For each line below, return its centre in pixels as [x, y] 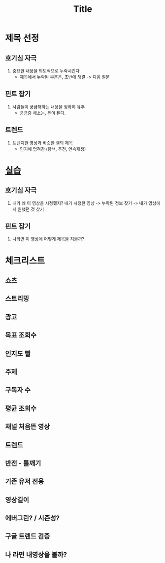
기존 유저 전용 [25, 481]
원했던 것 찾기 [31, 209]
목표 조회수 [21, 335]
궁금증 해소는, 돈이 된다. [43, 113]
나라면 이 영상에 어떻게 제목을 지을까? [48, 239]
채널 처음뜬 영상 [28, 427]
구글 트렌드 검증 [28, 536]
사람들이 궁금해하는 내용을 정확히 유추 [49, 106]
